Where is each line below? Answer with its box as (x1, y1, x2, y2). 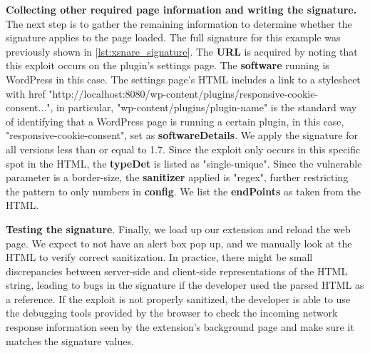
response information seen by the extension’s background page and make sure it (6, 319, 354, 334)
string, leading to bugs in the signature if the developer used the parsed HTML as (6, 277, 364, 292)
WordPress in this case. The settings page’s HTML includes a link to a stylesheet (6, 71, 361, 86)
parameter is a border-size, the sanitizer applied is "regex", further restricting (6, 170, 349, 185)
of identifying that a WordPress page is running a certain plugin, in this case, (6, 113, 344, 128)
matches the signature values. (6, 333, 134, 348)
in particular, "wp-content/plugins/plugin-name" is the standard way (56, 100, 357, 115)
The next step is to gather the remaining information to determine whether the (6, 16, 352, 31)
